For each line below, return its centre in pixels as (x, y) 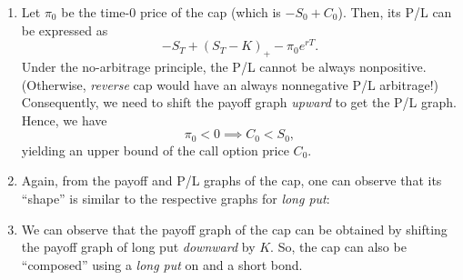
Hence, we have (64, 120)
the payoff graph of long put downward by (138, 247)
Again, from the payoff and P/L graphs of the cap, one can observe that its (231, 180)
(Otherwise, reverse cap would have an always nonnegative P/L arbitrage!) (230, 84)
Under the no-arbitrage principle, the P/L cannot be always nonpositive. (224, 67)
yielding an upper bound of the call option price (155, 150)
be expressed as (65, 30)
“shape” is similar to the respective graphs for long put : (176, 199)
